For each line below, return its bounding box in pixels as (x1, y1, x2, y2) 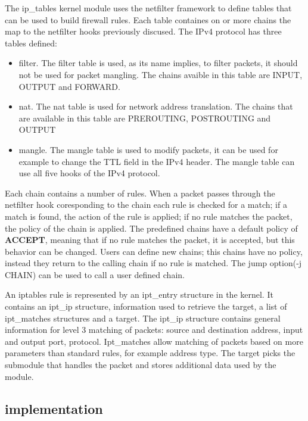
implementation (5, 399, 103, 417)
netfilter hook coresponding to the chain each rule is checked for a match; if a (5, 198, 287, 211)
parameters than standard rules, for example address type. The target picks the (5, 347, 295, 359)
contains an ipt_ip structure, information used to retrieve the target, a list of (5, 300, 287, 313)
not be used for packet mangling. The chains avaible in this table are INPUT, (18, 68, 303, 80)
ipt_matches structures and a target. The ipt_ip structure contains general (5, 311, 281, 324)
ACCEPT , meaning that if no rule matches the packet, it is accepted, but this (5, 233, 295, 246)
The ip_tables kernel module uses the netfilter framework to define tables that (5, 2, 292, 14)
